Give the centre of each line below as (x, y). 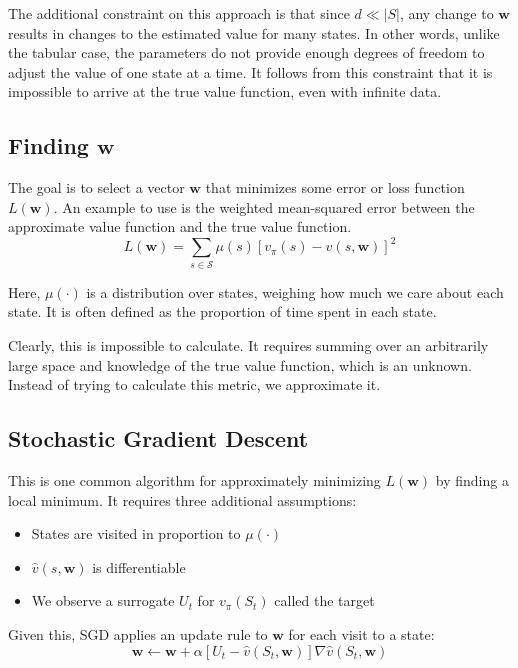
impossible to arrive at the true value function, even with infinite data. (225, 91)
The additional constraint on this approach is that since (179, 13)
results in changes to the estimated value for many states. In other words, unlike (254, 32)
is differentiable (139, 566)
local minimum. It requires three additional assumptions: (182, 499)
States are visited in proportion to (136, 533)
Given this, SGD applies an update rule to (138, 633)
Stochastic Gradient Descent (158, 438)
